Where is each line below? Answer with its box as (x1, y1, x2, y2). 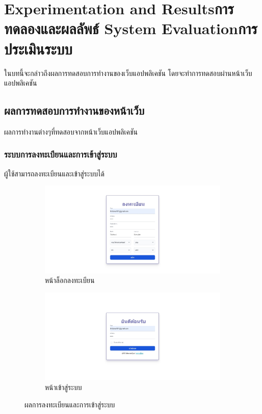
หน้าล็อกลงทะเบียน (45, 275, 95, 286)
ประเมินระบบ (4, 38, 72, 59)
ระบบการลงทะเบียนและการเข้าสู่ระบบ (4, 148, 117, 161)
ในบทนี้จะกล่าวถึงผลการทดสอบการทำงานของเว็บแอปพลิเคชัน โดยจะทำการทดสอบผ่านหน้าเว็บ (4, 67, 252, 78)
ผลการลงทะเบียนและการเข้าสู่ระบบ (24, 399, 115, 409)
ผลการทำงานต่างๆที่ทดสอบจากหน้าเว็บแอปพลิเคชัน (4, 126, 138, 137)
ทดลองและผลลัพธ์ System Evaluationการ (4, 18, 257, 39)
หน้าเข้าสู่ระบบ (45, 382, 82, 393)
